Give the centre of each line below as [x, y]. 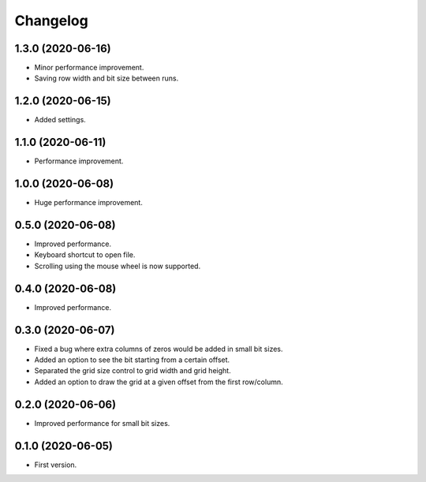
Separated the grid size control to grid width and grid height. [133, 371]
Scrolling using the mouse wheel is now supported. [118, 266]
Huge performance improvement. [89, 203]
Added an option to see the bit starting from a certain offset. [132, 360]
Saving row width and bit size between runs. [106, 78]
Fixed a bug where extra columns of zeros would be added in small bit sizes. [159, 349]
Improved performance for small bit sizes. [102, 423]
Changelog [51, 21]
